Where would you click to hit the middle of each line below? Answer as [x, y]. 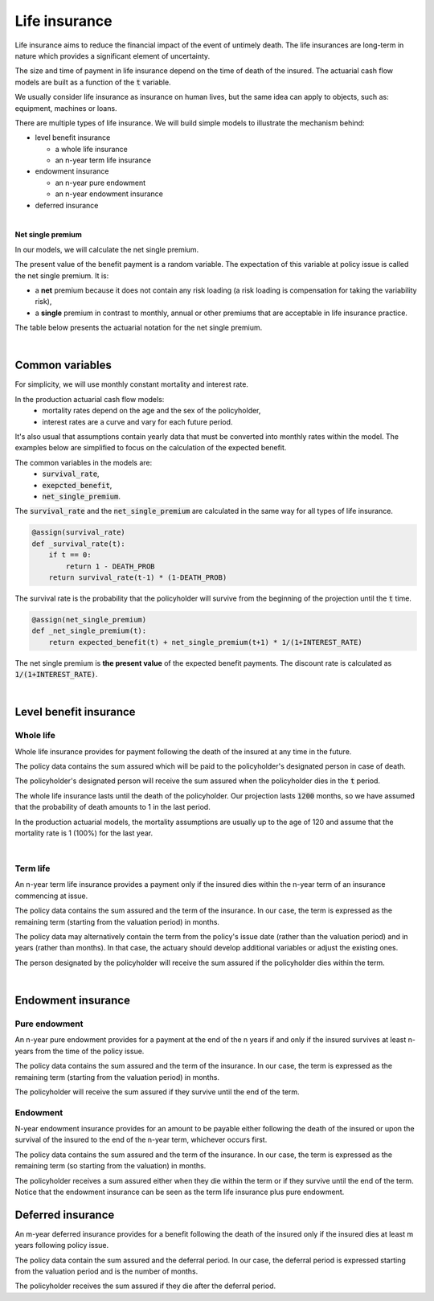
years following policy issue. [62, 1246]
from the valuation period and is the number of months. [106, 1271]
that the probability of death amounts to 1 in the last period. [113, 807]
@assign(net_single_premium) [89, 620]
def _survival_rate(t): [79, 544]
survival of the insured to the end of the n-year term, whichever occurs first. [141, 1140]
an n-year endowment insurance [109, 194]
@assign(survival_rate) [79, 532]
